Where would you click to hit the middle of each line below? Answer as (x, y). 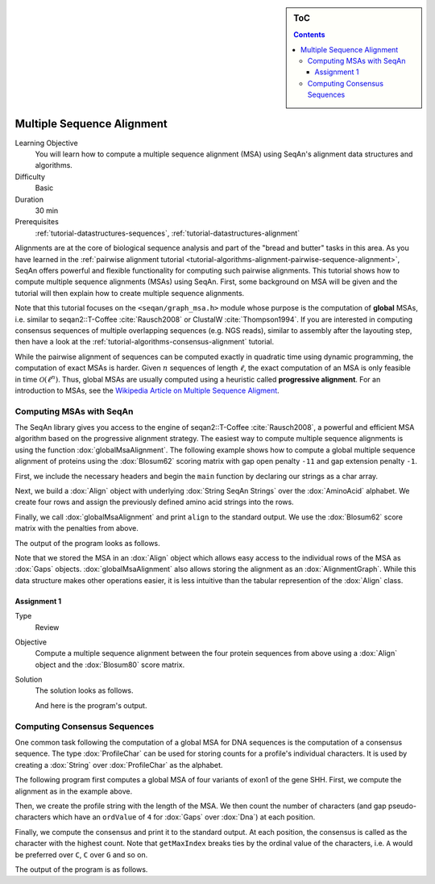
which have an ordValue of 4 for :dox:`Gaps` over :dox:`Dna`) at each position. (184, 817)
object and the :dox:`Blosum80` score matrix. (110, 665)
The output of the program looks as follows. (87, 543)
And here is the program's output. (91, 705)
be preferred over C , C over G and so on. (81, 854)
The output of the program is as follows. (81, 869)
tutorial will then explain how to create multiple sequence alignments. (130, 293)
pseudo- (402, 806)
